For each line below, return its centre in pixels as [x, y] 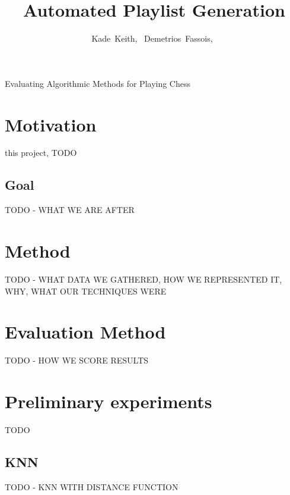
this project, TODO [41, 153]
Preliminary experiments [109, 401]
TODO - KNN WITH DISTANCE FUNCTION [92, 486]
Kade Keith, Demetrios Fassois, [152, 38]
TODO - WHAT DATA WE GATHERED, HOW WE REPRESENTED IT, [144, 279]
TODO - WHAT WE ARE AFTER [70, 210]
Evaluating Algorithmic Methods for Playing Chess [98, 83]
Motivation [51, 124]
